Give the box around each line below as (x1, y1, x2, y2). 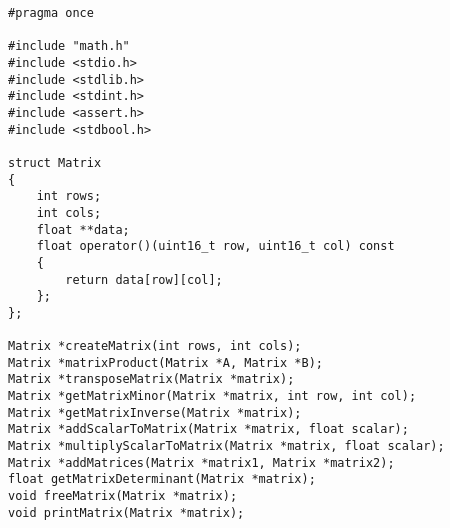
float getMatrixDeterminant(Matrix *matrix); (8, 472, 316, 487)
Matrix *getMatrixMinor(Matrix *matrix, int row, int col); (8, 389, 417, 404)
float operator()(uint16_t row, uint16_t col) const (36, 239, 395, 254)
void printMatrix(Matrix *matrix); (8, 505, 245, 520)
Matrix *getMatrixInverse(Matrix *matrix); (8, 405, 302, 420)
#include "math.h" (8, 39, 130, 54)
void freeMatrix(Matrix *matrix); (8, 489, 238, 504)
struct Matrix (8, 155, 102, 170)
